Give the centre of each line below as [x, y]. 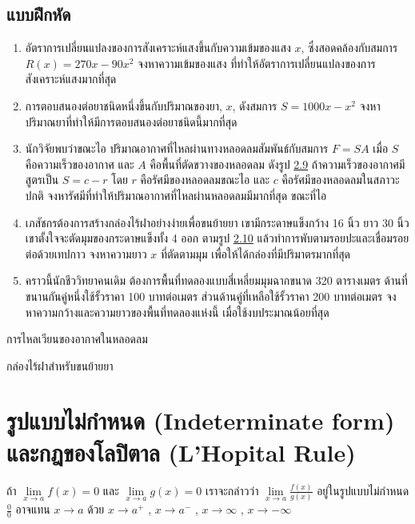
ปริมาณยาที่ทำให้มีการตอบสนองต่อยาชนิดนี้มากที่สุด [131, 121]
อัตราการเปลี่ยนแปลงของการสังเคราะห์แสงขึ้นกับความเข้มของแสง [158, 48]
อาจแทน [33, 509]
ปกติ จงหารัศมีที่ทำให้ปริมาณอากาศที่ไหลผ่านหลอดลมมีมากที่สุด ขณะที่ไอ [176, 195]
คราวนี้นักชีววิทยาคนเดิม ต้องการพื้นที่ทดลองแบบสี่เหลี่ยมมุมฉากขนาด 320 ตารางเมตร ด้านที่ [216, 280]
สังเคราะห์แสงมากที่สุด [71, 79]
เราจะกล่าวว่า [232, 490]
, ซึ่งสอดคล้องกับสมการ [349, 48]
